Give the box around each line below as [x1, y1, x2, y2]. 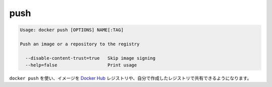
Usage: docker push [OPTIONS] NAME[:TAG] [20, 27, 124, 33]
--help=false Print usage [25, 62, 137, 68]
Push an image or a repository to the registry [20, 41, 140, 47]
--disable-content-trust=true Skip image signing [25, 55, 156, 61]
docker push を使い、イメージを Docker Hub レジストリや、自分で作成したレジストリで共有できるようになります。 [9, 75, 252, 81]
